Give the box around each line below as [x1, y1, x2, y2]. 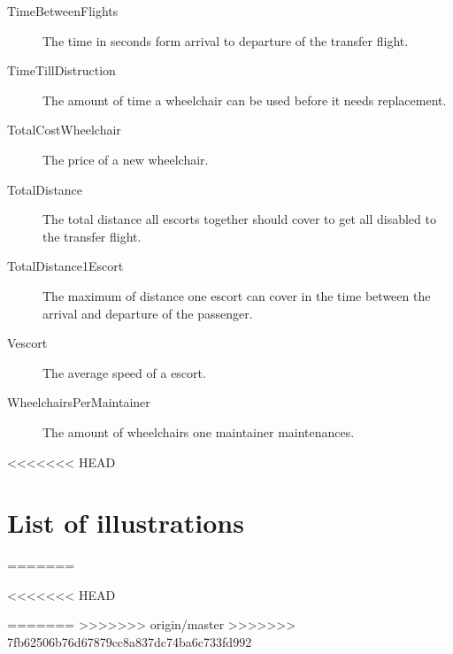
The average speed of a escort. [42, 363, 206, 381]
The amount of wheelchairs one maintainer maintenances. [42, 422, 355, 441]
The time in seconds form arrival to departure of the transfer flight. [42, 31, 409, 50]
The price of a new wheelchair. [42, 150, 209, 168]
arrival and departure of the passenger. [42, 304, 253, 322]
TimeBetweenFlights [7, 2, 119, 19]
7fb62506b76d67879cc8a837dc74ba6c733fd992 [7, 633, 252, 650]
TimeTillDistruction [7, 61, 116, 80]
